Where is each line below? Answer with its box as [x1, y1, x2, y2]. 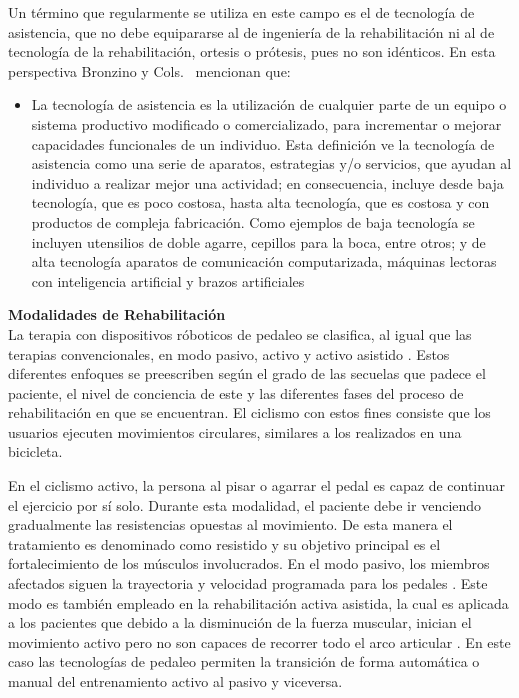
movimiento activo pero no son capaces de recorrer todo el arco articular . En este [8, 631, 511, 652]
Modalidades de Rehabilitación [8, 304, 226, 325]
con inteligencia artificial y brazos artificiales [31, 270, 305, 291]
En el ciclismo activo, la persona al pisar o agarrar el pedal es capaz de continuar [8, 475, 505, 496]
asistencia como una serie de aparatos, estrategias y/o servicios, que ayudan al [31, 153, 512, 174]
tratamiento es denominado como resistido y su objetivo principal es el [8, 533, 441, 554]
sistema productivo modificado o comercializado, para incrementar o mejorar [31, 113, 502, 134]
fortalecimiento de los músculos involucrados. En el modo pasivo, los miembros [8, 553, 490, 574]
